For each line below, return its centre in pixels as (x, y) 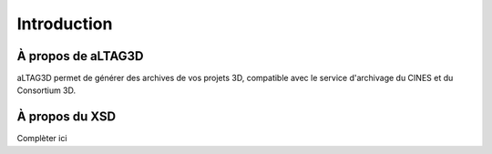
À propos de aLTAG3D (80, 56)
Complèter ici (42, 139)
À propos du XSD (67, 117)
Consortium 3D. (46, 90)
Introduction (65, 24)
